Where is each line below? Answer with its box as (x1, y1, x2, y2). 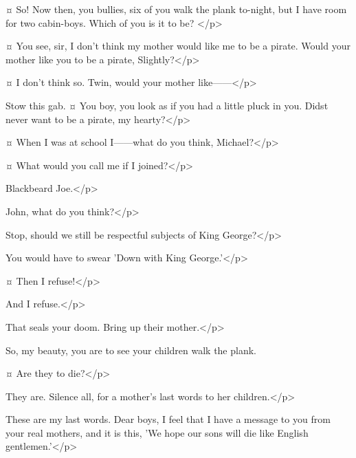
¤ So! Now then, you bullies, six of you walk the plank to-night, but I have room (5, 2, 347, 16)
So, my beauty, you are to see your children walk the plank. (5, 342, 256, 357)
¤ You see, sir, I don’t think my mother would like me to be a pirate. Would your (5, 39, 351, 53)
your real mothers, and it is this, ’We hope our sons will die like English (5, 425, 309, 439)
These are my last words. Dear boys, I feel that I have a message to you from (5, 412, 331, 426)
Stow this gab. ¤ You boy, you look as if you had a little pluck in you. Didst (5, 98, 329, 112)
